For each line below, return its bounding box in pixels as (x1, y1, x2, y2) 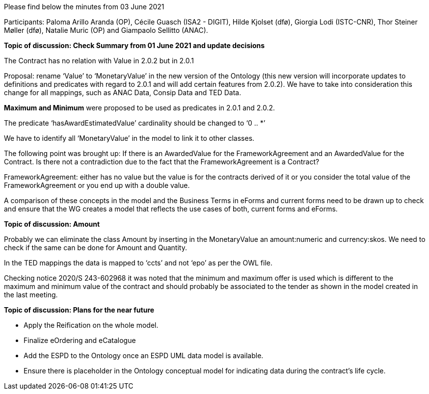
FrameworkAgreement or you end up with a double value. (4, 181, 190, 189)
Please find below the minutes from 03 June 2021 (4, 2, 164, 11)
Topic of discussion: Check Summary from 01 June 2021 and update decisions (4, 41, 265, 50)
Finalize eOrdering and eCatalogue (24, 336, 136, 344)
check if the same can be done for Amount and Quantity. (4, 243, 187, 252)
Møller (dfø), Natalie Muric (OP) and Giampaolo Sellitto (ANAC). (4, 26, 208, 34)
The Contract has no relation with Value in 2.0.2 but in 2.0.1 (4, 56, 194, 65)
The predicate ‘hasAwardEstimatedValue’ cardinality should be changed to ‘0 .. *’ (4, 119, 266, 127)
